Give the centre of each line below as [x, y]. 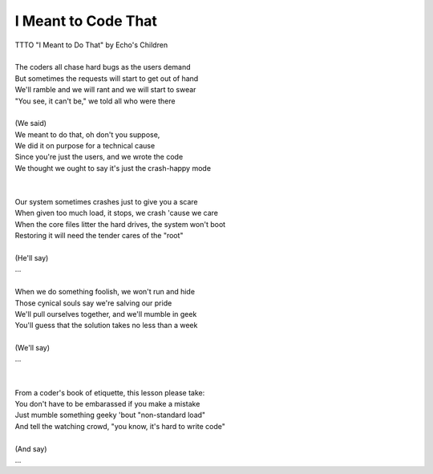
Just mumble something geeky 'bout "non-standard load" [110, 415]
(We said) [31, 124]
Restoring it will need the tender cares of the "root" [99, 236]
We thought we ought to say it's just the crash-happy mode [113, 168]
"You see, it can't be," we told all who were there [95, 101]
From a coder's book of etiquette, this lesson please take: [110, 392]
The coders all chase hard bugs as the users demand [103, 67]
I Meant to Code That [86, 21]
